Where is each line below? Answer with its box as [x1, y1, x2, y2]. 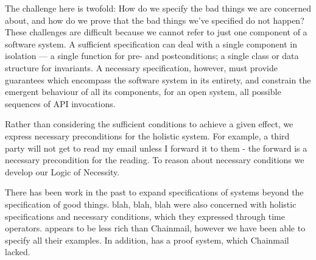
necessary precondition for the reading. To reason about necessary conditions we [5, 153, 304, 166]
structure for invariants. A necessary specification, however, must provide [5, 61, 278, 74]
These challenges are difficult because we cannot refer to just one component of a [5, 26, 307, 38]
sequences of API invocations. [5, 97, 116, 110]
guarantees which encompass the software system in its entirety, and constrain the [5, 73, 311, 86]
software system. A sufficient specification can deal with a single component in [5, 37, 297, 50]
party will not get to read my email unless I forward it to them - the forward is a [5, 141, 307, 154]
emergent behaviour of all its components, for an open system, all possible [5, 85, 281, 98]
